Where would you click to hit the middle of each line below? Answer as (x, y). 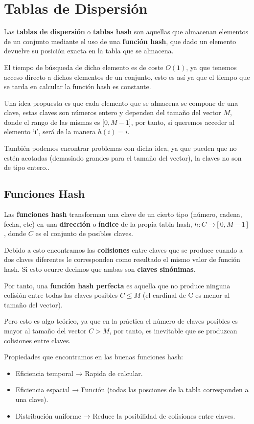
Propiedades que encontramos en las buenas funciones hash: (93, 357)
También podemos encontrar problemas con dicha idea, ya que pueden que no (120, 148)
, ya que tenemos (211, 67)
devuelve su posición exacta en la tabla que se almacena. (89, 51)
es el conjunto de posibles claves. (84, 233)
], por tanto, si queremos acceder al (182, 122)
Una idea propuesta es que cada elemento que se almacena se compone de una (121, 103)
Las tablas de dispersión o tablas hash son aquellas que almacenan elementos (126, 32)
